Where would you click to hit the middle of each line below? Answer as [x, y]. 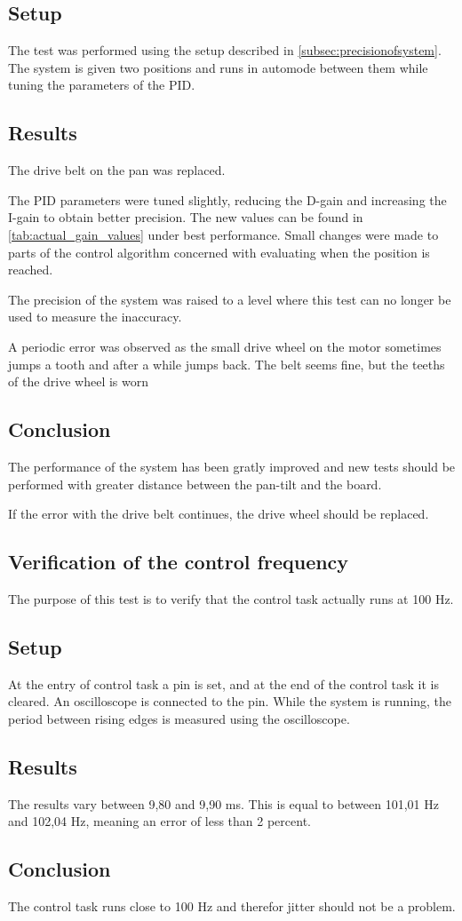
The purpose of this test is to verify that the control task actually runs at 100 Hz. [231, 598]
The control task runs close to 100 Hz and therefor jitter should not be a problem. [232, 906]
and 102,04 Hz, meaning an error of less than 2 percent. [159, 821]
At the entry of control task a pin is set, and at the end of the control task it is [224, 683]
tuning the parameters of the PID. [102, 85]
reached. [31, 270]
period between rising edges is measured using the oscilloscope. [179, 718]
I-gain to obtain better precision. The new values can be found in [186, 217]
